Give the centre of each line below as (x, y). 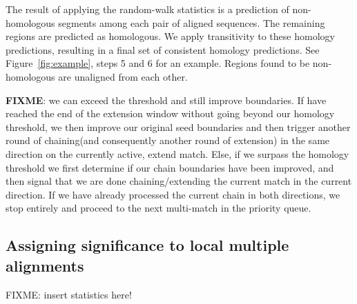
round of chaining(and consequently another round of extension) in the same (168, 140)
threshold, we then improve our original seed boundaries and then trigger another (178, 126)
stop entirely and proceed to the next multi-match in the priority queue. (158, 208)
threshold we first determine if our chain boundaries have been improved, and (170, 167)
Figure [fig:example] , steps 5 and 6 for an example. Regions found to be (158, 63)
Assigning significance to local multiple (147, 245)
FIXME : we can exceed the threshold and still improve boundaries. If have (166, 100)
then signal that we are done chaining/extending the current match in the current (179, 181)
